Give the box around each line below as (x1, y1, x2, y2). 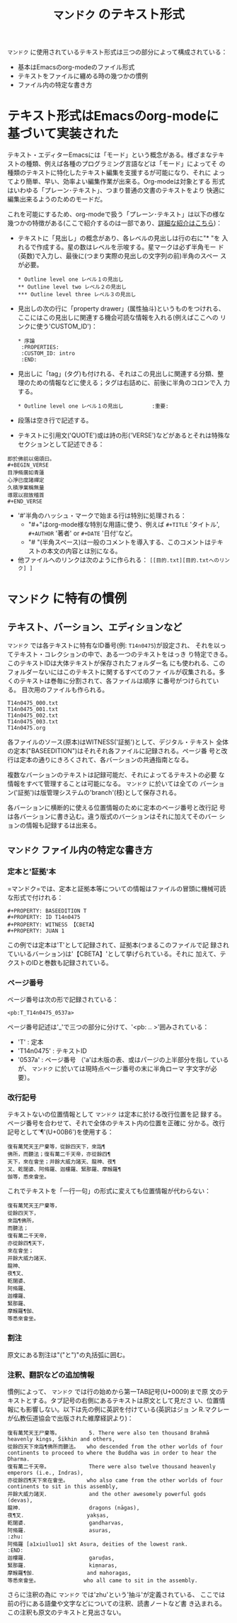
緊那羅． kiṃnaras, (7, 1562, 118, 1569)
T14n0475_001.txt (7, 706, 59, 713)
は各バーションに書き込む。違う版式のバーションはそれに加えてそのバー (7, 813, 218, 821)
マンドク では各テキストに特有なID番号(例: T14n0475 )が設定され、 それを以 (7, 641, 221, 649)
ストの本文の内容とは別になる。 (28, 547, 122, 555)
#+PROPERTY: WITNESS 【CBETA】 (7, 921, 98, 928)
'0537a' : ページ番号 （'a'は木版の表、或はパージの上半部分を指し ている (17, 1056, 229, 1064)
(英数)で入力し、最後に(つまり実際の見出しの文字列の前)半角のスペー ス (17, 252, 227, 260)
